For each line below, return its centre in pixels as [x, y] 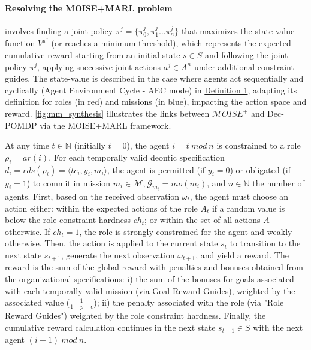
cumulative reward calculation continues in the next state [110, 327]
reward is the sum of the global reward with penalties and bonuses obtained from [154, 267]
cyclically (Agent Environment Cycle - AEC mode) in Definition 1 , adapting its [151, 90]
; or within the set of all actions [203, 220]
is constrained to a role [259, 145]
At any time [27, 145]
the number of [278, 182]
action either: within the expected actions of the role [101, 208]
